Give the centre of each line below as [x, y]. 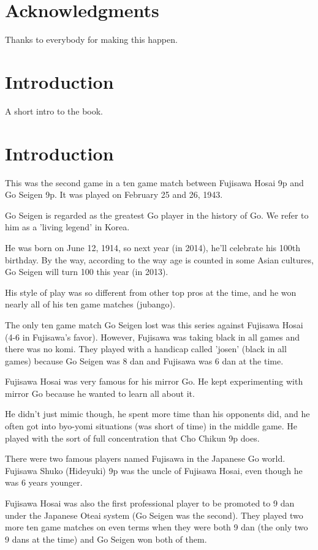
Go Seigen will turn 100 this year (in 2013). [87, 272]
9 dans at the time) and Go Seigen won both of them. [106, 539]
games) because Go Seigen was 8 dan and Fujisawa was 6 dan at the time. [144, 360]
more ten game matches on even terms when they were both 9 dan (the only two [157, 527]
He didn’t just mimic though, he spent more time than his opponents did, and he [157, 414]
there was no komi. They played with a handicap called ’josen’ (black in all [146, 349]
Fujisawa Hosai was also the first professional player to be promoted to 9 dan [150, 503]
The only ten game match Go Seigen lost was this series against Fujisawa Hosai [154, 324]
